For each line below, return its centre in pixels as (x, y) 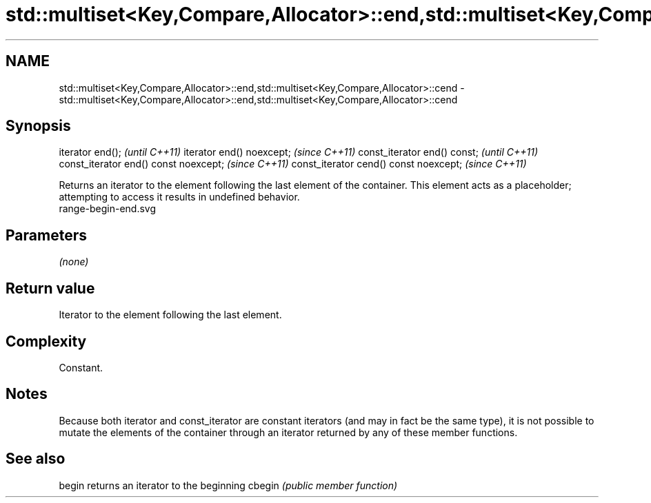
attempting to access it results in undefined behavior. (179, 197)
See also (36, 459)
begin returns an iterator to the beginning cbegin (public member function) (228, 485)
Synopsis (38, 126)
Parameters (46, 235)
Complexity (46, 341)
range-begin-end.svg (108, 209)
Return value (50, 288)
